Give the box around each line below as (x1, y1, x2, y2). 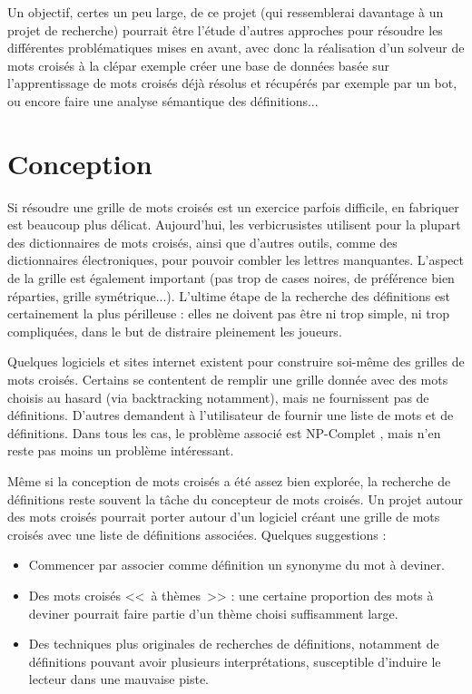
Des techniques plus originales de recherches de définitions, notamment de (28, 634, 439, 653)
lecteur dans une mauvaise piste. (28, 670, 209, 689)
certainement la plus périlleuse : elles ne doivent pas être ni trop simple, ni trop (7, 304, 450, 323)
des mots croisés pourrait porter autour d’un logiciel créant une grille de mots (7, 507, 440, 526)
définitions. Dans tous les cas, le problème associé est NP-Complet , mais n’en (7, 423, 441, 442)
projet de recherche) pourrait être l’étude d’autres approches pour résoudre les (7, 20, 443, 39)
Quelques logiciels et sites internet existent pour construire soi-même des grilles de (7, 352, 465, 371)
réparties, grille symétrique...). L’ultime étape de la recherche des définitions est (7, 286, 451, 305)
